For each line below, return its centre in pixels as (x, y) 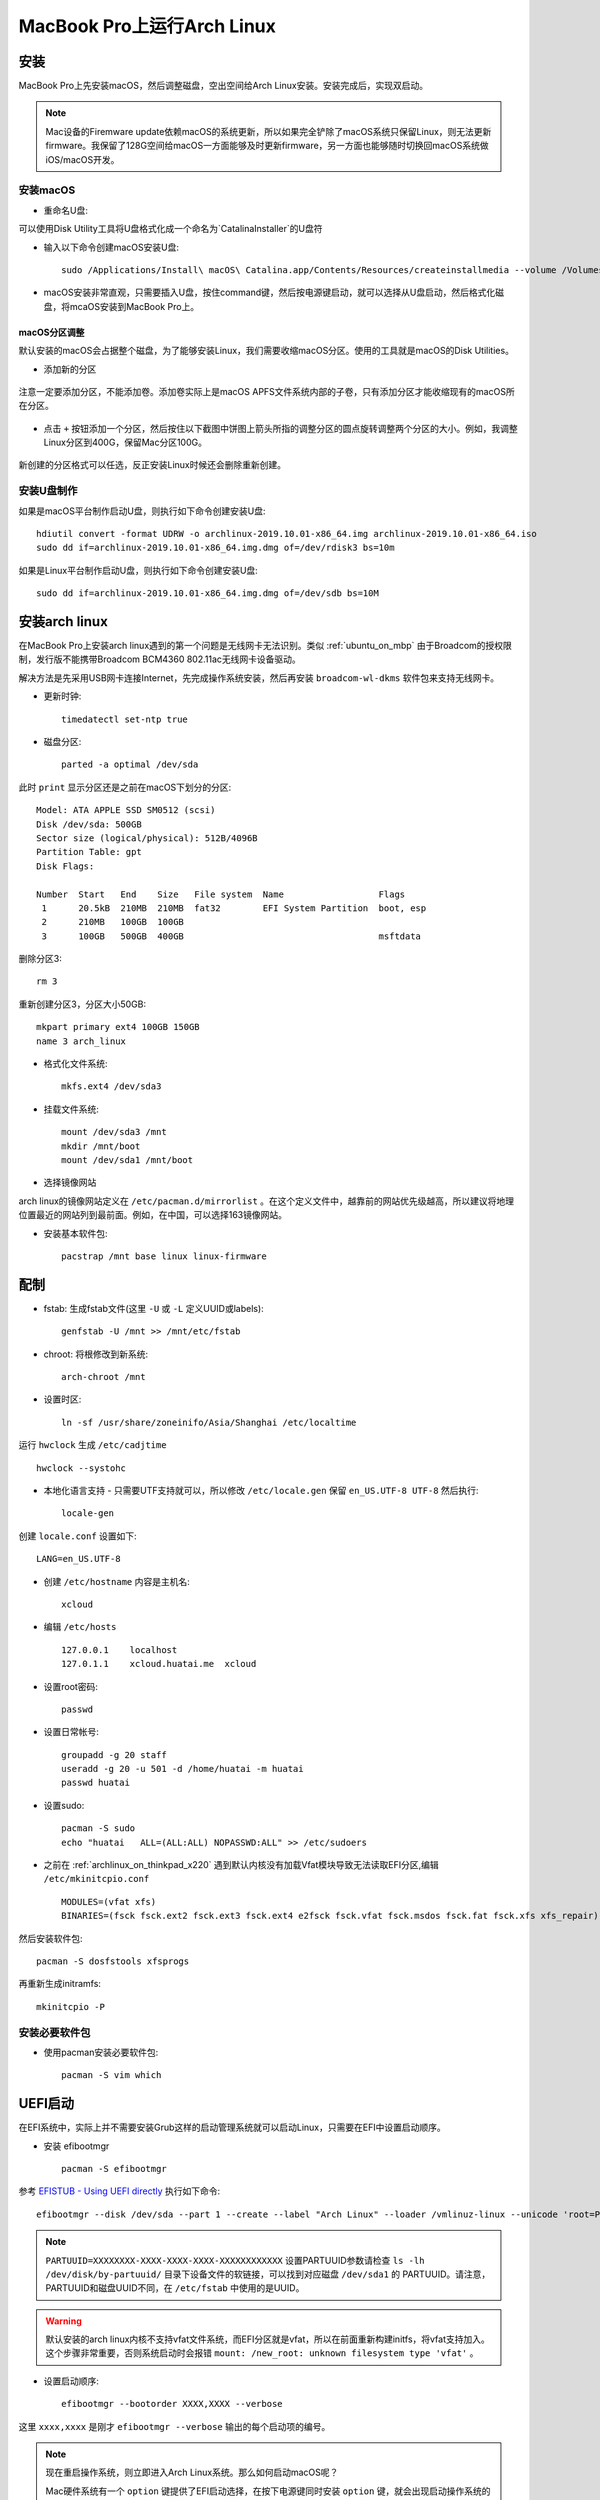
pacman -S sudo (98, 1828)
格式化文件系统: (76, 1064)
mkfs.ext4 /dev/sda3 (111, 1086)
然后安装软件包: (51, 1938)
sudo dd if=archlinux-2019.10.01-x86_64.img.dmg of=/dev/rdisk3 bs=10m (215, 548)
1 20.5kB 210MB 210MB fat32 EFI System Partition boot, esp (234, 908)
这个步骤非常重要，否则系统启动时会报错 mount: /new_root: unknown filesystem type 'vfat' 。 (262, 2353)
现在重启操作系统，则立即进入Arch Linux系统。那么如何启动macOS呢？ (192, 2472)
